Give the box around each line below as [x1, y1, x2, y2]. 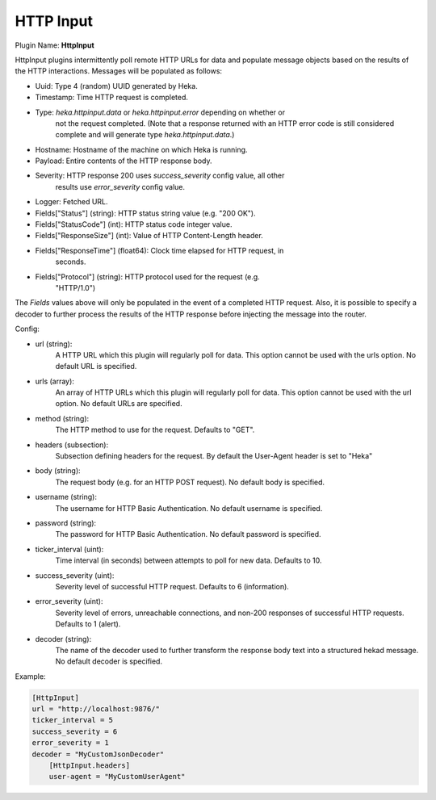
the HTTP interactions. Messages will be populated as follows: [15, 66, 222, 76]
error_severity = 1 [31, 739, 109, 748]
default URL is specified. [55, 362, 137, 371]
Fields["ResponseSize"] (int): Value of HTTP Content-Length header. [35, 231, 264, 241]
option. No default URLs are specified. [55, 399, 182, 408]
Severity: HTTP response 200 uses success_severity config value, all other [35, 170, 285, 181]
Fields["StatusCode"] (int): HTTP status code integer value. [35, 220, 233, 229]
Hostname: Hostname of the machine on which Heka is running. [35, 145, 248, 154]
